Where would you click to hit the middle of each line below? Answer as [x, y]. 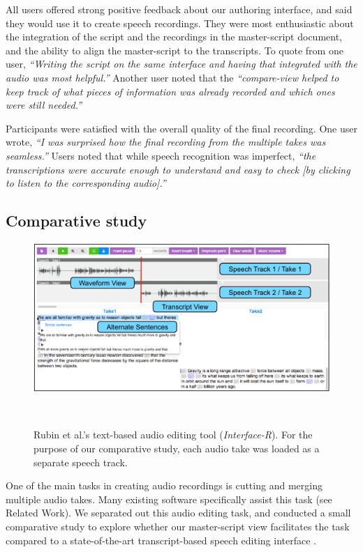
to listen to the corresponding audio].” [86, 183]
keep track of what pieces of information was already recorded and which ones [170, 91]
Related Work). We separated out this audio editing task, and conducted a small [178, 513]
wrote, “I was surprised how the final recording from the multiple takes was [166, 142]
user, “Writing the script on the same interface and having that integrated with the [181, 64]
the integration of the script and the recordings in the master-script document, [174, 37]
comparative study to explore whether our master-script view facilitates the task [178, 526]
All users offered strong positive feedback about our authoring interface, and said [179, 9]
